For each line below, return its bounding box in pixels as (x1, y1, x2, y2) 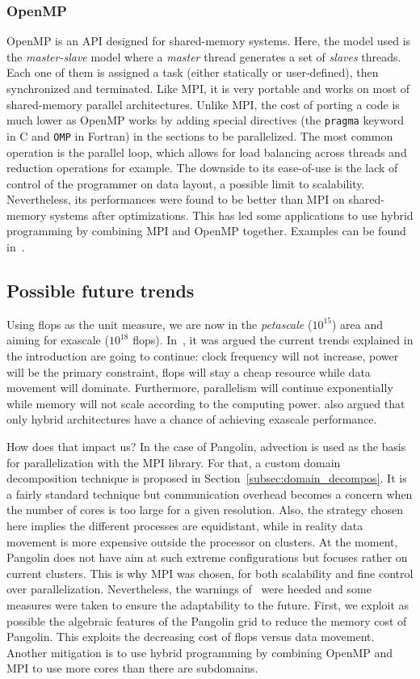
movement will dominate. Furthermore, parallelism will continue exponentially (6, 379, 393, 396)
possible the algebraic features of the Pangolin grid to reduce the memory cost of (6, 612, 407, 629)
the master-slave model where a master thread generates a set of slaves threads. (6, 48, 401, 65)
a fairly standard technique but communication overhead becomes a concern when (6, 485, 413, 502)
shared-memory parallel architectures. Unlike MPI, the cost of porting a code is (6, 95, 400, 112)
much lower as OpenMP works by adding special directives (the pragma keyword (6, 112, 404, 129)
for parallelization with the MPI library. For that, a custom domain (6, 453, 341, 470)
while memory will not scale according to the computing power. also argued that (6, 394, 405, 411)
